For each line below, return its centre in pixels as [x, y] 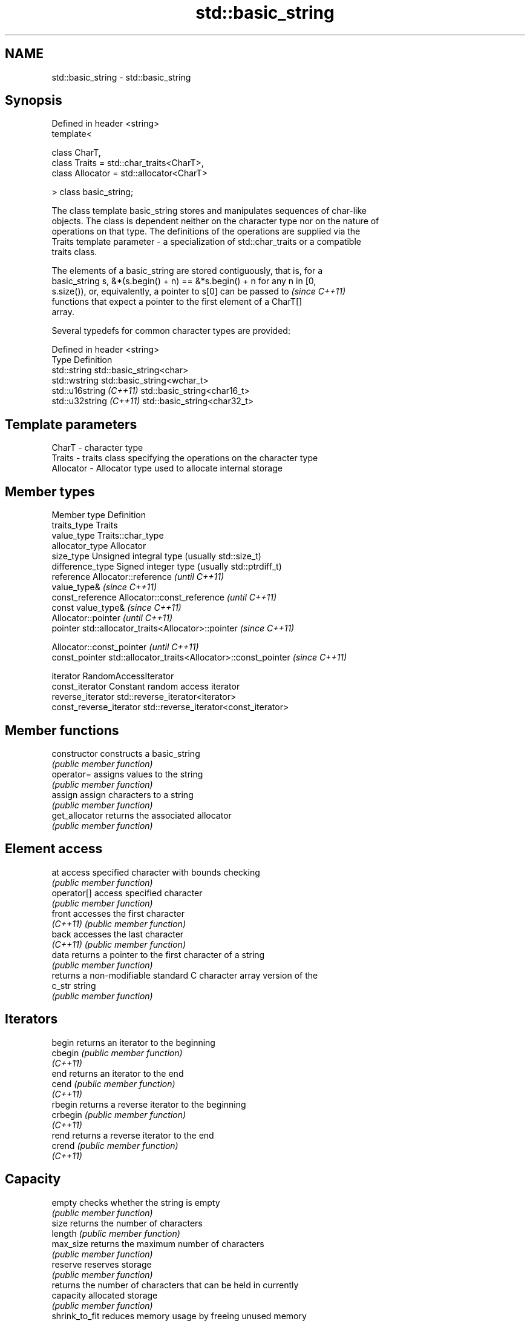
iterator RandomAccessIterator [113, 676]
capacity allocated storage [105, 1295]
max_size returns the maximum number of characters [158, 1243]
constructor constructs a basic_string [126, 753]
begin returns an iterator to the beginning [133, 1042]
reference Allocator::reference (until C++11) [138, 577]
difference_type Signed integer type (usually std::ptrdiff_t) [167, 567]
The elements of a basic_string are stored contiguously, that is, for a [187, 271]
